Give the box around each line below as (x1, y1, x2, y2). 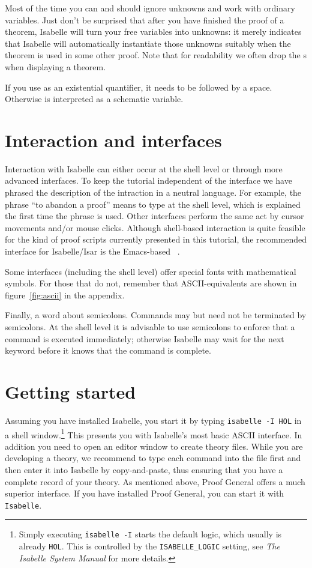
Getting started (5, 379, 136, 403)
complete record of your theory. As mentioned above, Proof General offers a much (5, 475, 305, 488)
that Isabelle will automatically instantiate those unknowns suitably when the (5, 37, 291, 49)
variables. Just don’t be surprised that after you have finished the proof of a (5, 13, 284, 26)
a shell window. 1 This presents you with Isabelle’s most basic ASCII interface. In (5, 426, 302, 441)
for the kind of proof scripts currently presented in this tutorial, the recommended (5, 233, 307, 246)
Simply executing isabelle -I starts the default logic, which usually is (19, 528, 282, 540)
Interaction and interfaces (5, 127, 222, 152)
